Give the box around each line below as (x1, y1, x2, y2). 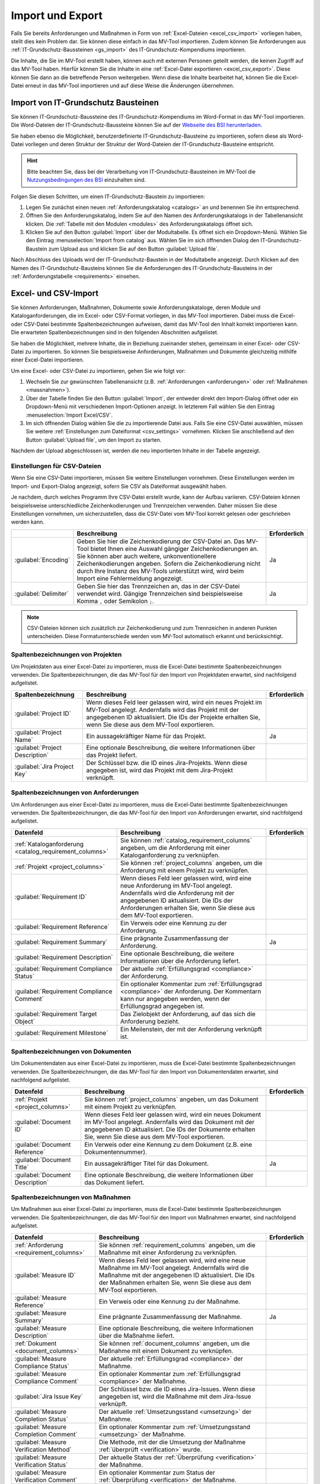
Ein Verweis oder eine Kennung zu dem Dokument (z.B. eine (84, 1140, 252, 1149)
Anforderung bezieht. (120, 1017, 180, 1025)
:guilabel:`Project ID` (14, 709, 71, 718)
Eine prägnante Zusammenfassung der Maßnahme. (98, 1312, 242, 1321)
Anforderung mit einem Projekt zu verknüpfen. (120, 866, 250, 874)
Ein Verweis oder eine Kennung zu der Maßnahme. (98, 1297, 241, 1305)
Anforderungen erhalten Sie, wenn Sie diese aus (120, 903, 255, 912)
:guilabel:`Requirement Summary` (14, 938, 108, 946)
